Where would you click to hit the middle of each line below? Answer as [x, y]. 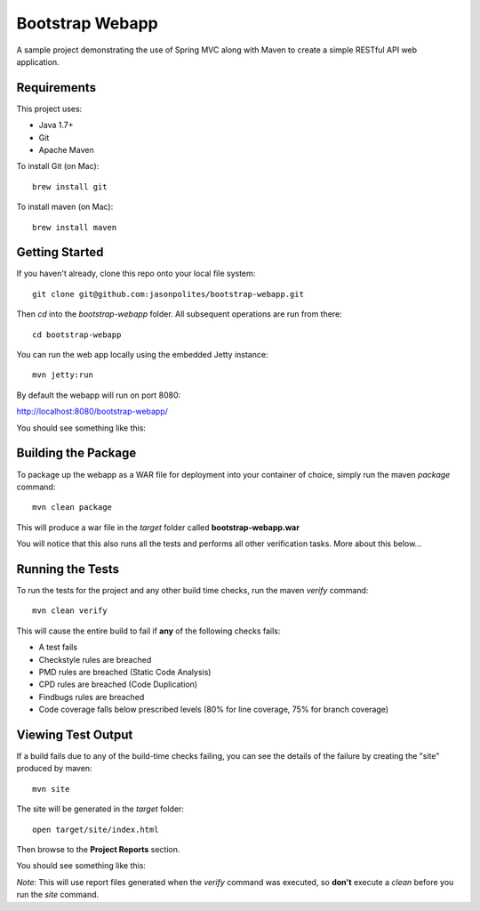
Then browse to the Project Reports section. [98, 849]
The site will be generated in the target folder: [100, 809]
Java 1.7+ [56, 125]
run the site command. [58, 895]
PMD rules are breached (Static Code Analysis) [125, 672]
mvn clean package [72, 508]
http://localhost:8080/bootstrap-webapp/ [92, 411]
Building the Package [76, 453]
